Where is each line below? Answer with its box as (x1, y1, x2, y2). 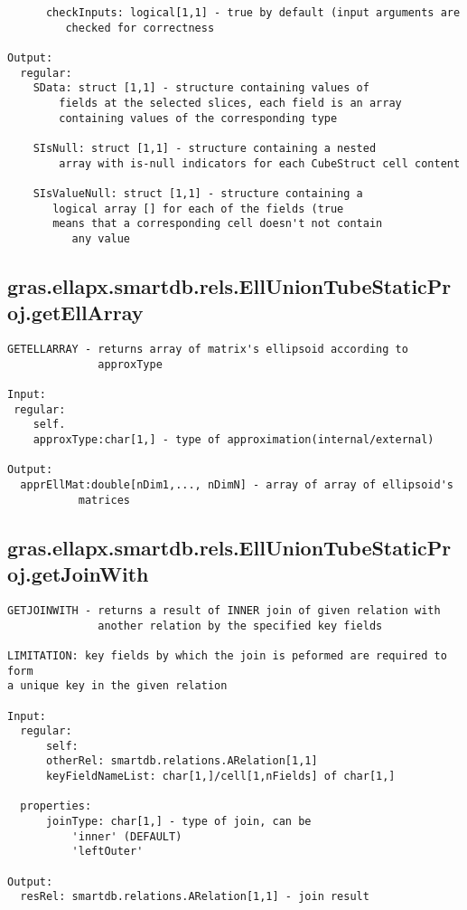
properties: (20, 800, 92, 813)
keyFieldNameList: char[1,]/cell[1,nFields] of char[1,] (45, 770, 396, 783)
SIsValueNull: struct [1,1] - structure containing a (33, 186, 363, 200)
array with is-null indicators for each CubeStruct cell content (59, 156, 461, 170)
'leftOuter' (71, 845, 144, 858)
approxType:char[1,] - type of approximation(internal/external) (33, 433, 434, 447)
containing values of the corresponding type (59, 111, 338, 125)
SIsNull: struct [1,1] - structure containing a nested (33, 141, 377, 155)
